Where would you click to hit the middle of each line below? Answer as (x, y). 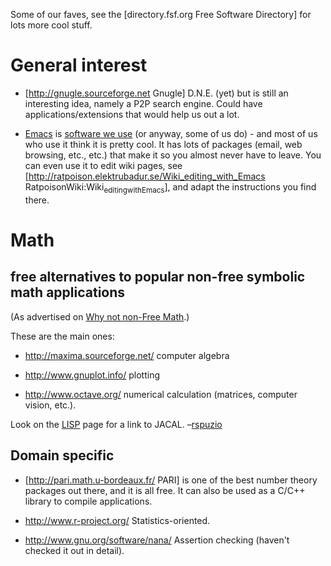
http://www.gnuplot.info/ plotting (92, 375)
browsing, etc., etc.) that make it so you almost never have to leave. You (173, 155)
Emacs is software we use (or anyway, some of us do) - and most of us (171, 133)
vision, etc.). (50, 405)
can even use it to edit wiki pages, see (103, 165)
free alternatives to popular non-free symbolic (158, 277)
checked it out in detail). (74, 550)
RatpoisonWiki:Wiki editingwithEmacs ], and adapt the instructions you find (170, 187)
